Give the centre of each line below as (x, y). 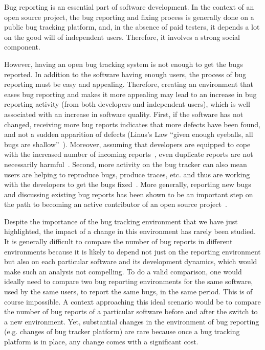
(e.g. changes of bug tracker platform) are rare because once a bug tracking (122, 331)
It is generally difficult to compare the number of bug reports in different (118, 241)
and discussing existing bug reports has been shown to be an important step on (129, 194)
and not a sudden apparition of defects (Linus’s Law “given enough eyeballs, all (129, 134)
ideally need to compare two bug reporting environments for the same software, (129, 281)
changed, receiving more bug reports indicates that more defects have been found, (132, 124)
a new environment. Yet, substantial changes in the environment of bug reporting (132, 321)
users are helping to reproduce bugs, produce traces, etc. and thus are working (127, 174)
